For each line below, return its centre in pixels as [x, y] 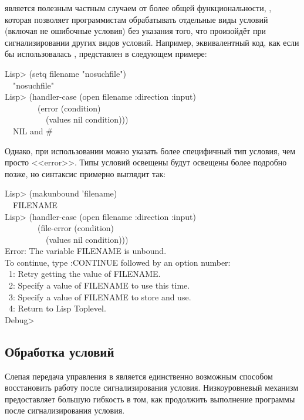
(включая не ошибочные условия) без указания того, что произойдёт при [135, 31]
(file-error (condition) [76, 228]
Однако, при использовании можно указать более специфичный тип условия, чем [150, 150]
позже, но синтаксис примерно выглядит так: [85, 173]
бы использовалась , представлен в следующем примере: [106, 54]
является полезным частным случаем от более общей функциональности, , [138, 8]
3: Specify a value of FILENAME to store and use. [100, 297]
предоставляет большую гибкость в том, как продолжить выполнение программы [150, 399]
